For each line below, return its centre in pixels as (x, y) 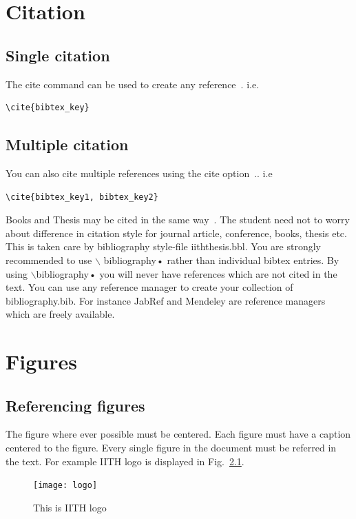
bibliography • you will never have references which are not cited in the (187, 273)
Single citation (58, 55)
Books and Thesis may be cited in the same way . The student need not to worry (178, 220)
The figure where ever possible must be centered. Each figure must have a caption (178, 434)
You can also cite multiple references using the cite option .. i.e (139, 173)
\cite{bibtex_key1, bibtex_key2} (82, 197)
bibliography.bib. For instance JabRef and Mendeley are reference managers (166, 300)
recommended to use (49, 259)
